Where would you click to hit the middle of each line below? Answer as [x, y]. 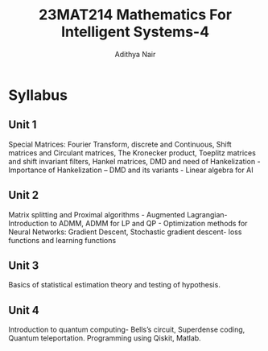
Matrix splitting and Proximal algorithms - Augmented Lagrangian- [118, 214]
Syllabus [38, 95]
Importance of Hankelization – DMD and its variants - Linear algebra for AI [131, 170]
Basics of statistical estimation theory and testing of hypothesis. [115, 285]
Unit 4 [24, 310]
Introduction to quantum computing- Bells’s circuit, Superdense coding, [127, 330]
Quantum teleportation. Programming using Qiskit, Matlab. [105, 338]
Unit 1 [23, 125]
